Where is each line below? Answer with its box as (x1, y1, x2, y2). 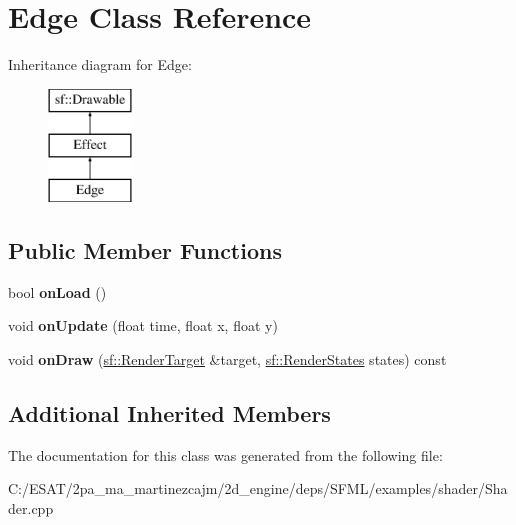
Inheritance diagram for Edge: (8, 54, 192, 75)
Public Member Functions (8, 235, 282, 266)
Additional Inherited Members (8, 398, 331, 429)
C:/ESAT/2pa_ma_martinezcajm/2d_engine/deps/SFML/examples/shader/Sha (8, 478, 508, 499)
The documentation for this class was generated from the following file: (8, 444, 443, 465)
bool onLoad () (8, 281, 107, 302)
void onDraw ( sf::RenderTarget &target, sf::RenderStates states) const (8, 349, 447, 370)
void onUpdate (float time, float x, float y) (8, 315, 278, 336)
